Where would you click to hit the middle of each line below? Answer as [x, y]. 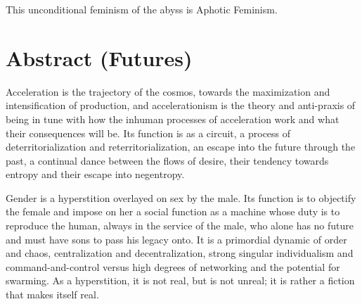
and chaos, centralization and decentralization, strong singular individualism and [180, 253]
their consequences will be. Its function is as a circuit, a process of [148, 133]
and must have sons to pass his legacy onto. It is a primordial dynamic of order [176, 239]
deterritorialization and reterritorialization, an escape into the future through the [181, 147]
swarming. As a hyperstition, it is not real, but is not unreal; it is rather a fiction [180, 280]
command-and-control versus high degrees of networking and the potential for [173, 266]
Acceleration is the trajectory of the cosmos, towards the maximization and [168, 91]
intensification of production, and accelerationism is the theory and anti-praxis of [181, 105]
